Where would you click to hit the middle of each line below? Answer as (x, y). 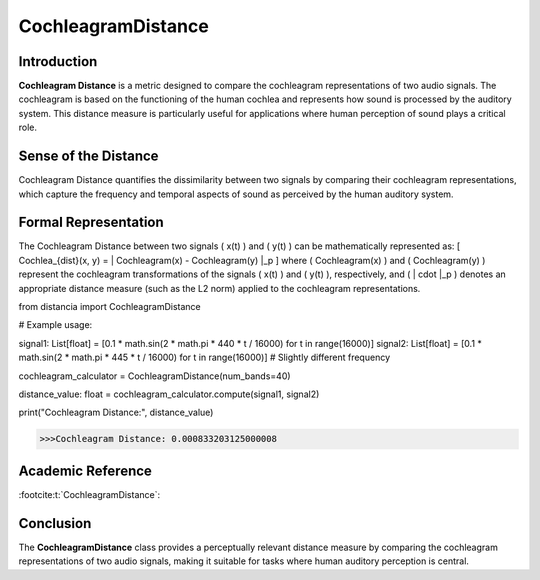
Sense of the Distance (88, 156)
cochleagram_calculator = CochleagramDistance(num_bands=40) (154, 376)
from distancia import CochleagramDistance (110, 306)
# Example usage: (55, 325)
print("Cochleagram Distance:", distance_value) (116, 412)
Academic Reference (85, 470)
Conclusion (55, 523)
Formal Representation (91, 222)
